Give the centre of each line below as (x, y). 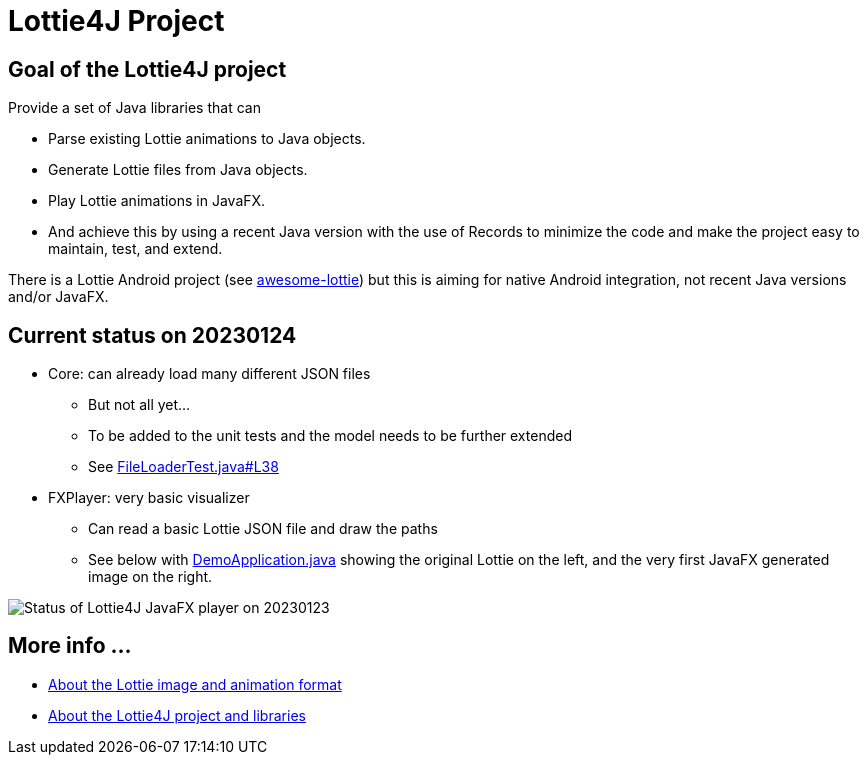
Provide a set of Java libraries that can (134, 108)
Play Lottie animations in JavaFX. (157, 201)
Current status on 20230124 (152, 335)
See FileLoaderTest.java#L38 (183, 467)
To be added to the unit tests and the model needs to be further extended (330, 436)
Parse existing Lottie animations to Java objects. (207, 139)
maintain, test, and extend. (135, 249)
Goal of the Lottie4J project (147, 69)
